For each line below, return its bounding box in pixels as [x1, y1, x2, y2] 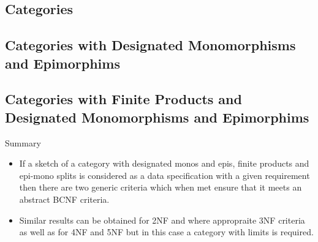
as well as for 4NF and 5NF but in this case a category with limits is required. [19, 225, 314, 238]
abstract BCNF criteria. [19, 192, 110, 205]
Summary [5, 136, 41, 149]
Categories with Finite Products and [5, 89, 242, 108]
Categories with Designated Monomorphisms [5, 36, 296, 55]
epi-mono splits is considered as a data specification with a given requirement [19, 168, 310, 181]
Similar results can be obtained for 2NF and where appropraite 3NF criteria [19, 213, 305, 226]
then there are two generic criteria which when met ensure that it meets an [19, 181, 302, 194]
